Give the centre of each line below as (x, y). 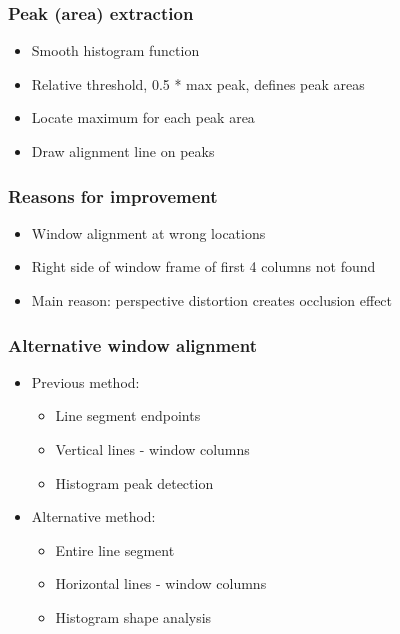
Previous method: (85, 381)
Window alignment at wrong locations (148, 232)
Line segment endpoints (128, 415)
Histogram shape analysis (133, 616)
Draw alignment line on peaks (123, 151)
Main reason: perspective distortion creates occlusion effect (212, 300)
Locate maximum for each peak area (143, 117)
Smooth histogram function (115, 50)
